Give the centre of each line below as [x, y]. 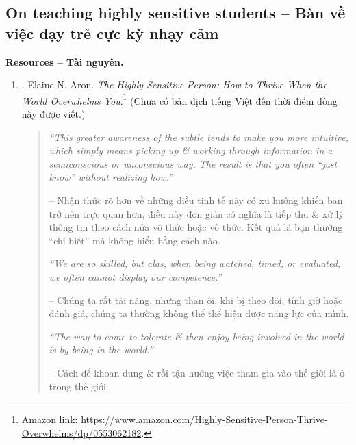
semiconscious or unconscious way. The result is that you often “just [193, 163]
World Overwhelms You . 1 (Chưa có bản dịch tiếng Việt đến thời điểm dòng [179, 99]
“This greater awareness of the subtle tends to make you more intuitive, [199, 137]
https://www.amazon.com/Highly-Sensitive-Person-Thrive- [204, 419]
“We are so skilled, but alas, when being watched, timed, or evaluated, [195, 263]
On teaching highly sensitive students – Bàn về [176, 13]
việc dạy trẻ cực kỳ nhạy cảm [112, 33]
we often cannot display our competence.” [135, 276]
